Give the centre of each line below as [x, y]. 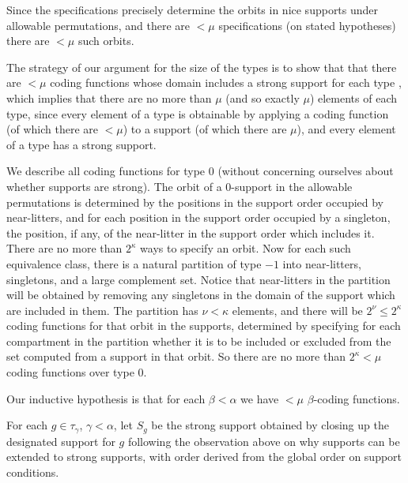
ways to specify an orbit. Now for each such [246, 248]
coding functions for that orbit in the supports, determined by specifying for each [204, 326]
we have [260, 398]
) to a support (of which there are [205, 129]
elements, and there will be [297, 310]
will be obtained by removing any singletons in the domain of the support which [201, 295]
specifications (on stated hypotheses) [307, 25]
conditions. [33, 472]
